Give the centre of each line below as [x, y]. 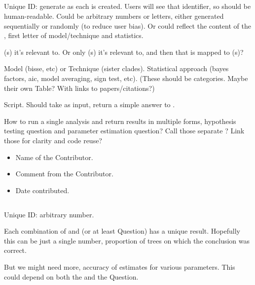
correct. [15, 250]
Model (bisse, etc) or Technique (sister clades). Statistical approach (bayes [116, 68]
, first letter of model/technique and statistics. [74, 35]
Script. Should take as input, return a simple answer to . [90, 104]
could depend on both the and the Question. [71, 276]
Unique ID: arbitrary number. [49, 214]
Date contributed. [42, 190]
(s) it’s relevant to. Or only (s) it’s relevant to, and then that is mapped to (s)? [124, 52]
